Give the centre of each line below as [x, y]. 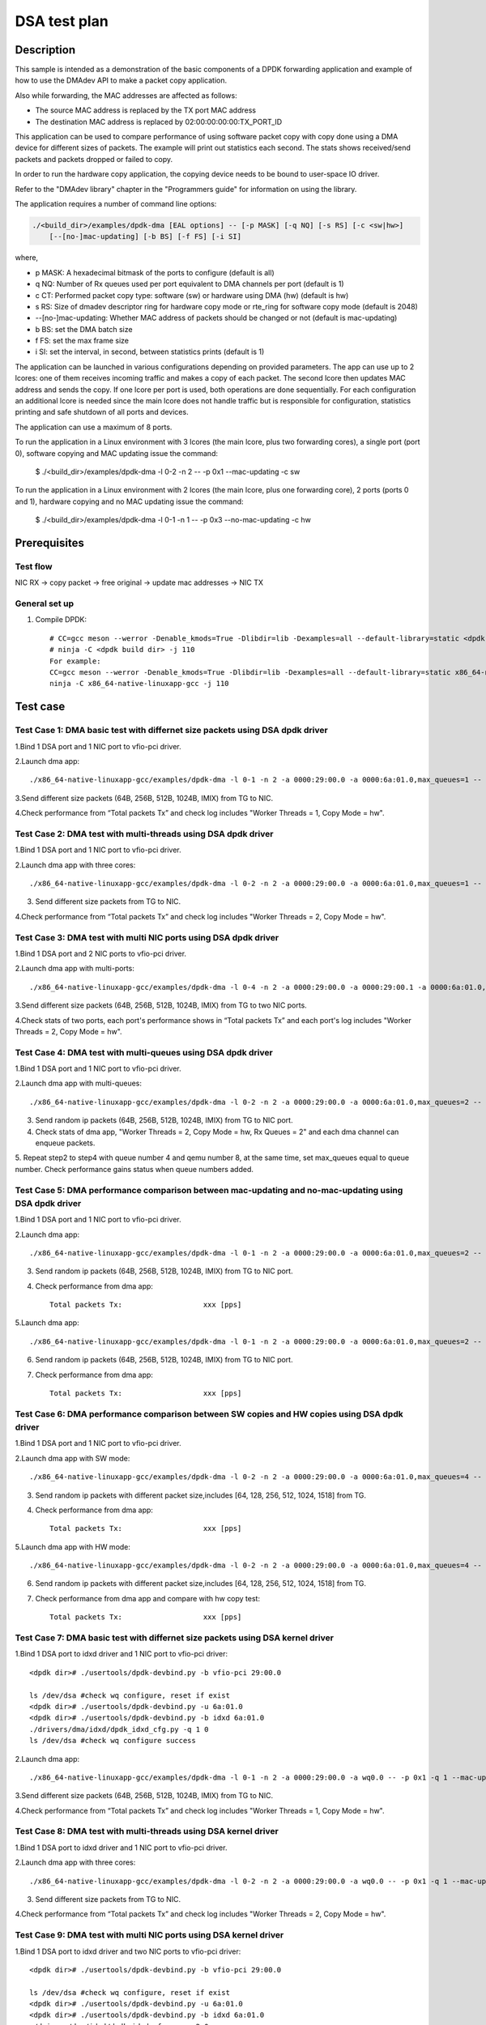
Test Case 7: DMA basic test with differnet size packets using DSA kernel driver [174, 1638]
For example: [75, 661]
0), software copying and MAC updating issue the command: [117, 453]
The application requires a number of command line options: [116, 203]
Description [45, 50]
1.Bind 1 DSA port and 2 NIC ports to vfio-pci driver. [100, 953]
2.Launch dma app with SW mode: [72, 1458]
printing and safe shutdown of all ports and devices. [102, 412]
